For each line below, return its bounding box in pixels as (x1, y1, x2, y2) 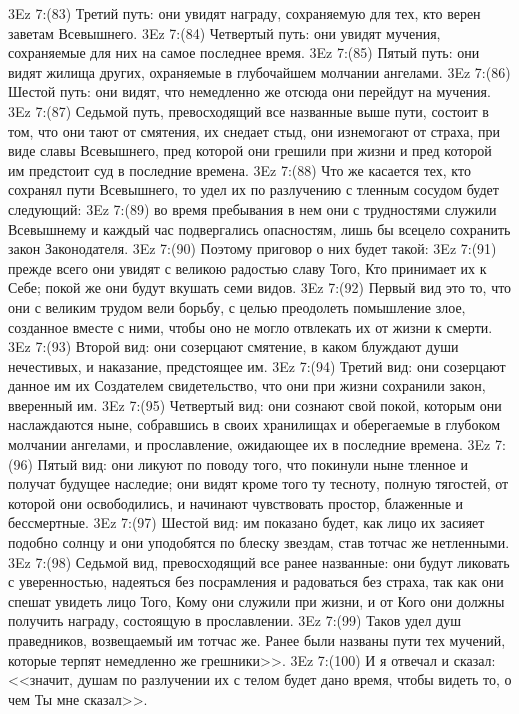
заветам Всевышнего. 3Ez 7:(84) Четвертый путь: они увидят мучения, (8, 22, 441, 43)
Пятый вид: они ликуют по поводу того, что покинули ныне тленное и (37, 453, 468, 474)
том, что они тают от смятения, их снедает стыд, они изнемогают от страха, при (8, 120, 501, 141)
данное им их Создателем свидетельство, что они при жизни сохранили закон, (8, 375, 486, 396)
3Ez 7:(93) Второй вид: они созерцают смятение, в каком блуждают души (8, 336, 459, 357)
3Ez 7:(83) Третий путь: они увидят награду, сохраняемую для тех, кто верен (8, 3, 481, 23)
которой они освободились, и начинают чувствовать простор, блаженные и (8, 492, 464, 513)
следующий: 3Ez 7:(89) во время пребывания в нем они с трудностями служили (8, 198, 497, 219)
